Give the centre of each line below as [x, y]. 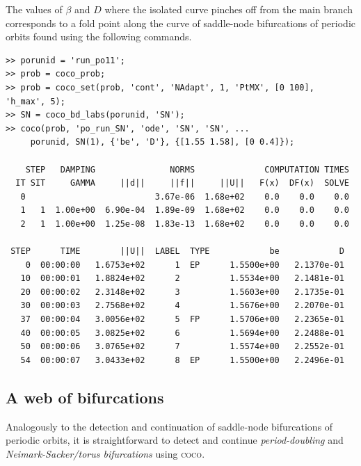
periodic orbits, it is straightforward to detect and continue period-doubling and [175, 440]
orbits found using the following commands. [99, 37]
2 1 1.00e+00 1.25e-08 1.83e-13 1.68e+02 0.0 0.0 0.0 [185, 224]
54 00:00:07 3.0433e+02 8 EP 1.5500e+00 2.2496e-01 [182, 360]
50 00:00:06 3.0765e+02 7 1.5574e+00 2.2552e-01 [182, 347]
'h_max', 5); [35, 101]
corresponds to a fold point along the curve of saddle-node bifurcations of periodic [181, 23]
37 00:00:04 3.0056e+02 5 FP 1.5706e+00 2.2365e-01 [182, 320]
